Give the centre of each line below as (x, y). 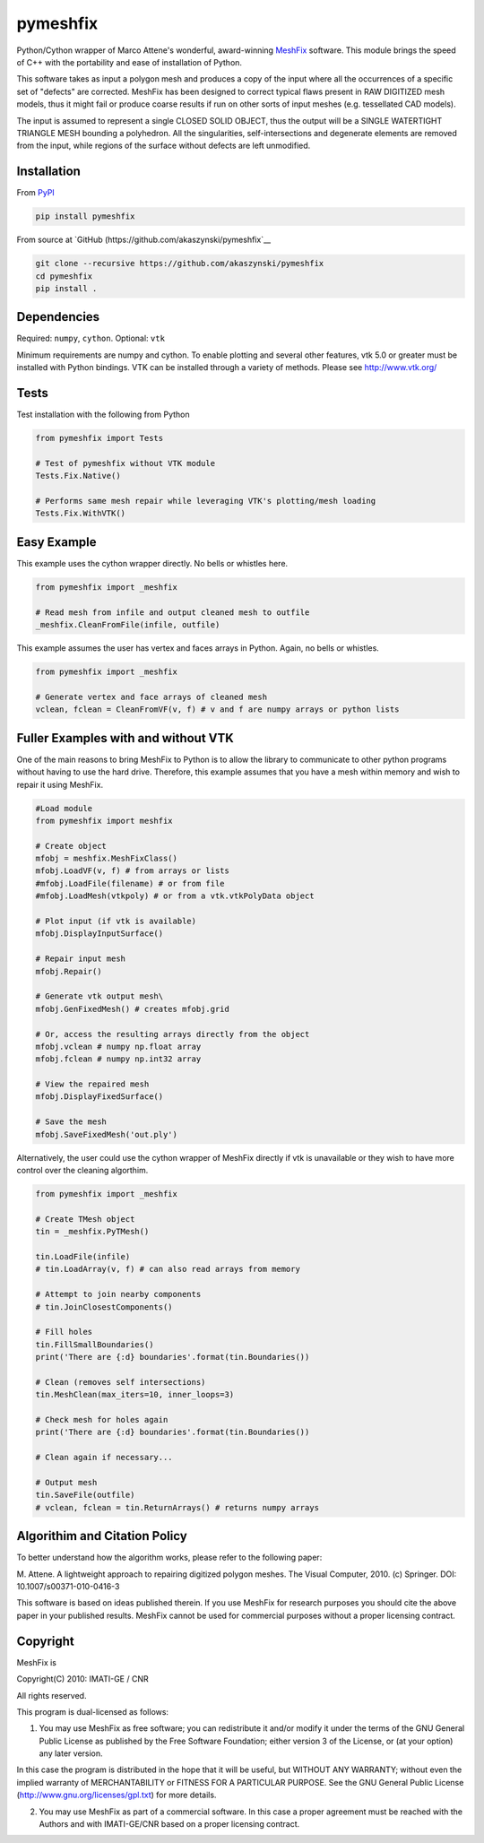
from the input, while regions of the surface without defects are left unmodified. (164, 146)
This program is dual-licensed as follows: (93, 1711)
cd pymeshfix (64, 276)
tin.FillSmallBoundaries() (95, 1344)
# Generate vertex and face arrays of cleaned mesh (151, 697)
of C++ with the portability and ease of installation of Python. (129, 62)
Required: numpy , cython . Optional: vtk (91, 338)
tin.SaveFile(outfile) (85, 1495)
